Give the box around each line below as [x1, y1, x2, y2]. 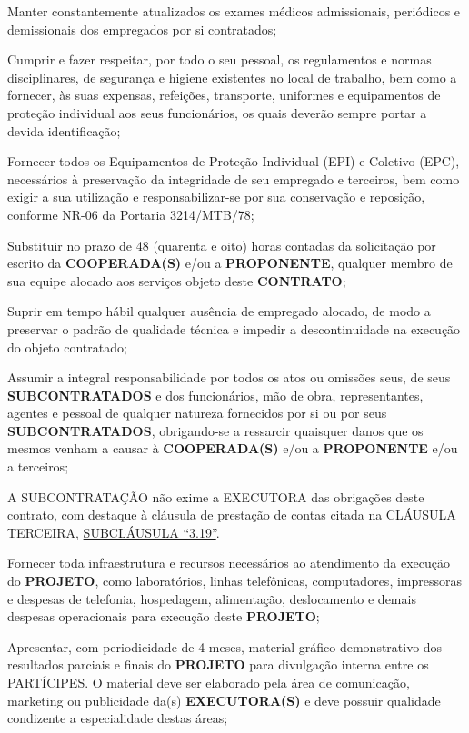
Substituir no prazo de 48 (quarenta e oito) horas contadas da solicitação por [7, 235, 436, 254]
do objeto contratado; [7, 337, 127, 356]
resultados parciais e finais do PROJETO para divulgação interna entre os [7, 655, 429, 674]
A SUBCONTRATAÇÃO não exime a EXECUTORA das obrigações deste [7, 487, 424, 506]
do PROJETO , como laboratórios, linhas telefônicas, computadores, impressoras [7, 571, 463, 590]
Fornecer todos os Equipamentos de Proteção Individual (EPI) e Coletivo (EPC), [7, 152, 460, 171]
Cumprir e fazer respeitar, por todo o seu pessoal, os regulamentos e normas [7, 50, 432, 69]
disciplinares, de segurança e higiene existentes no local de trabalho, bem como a [7, 67, 457, 86]
